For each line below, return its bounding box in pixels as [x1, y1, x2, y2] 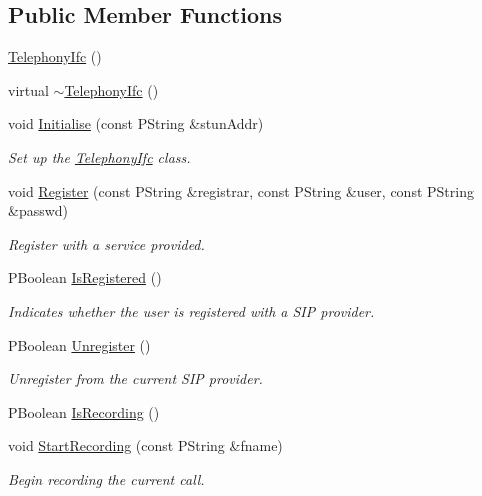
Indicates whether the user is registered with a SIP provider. [8, 300, 375, 321]
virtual [8, 79, 49, 100]
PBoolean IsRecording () [8, 401, 160, 422]
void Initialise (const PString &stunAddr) [8, 113, 264, 134]
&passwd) [8, 200, 69, 221]
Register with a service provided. [8, 233, 205, 254]
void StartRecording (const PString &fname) [8, 435, 283, 456]
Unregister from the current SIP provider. [8, 368, 263, 389]
